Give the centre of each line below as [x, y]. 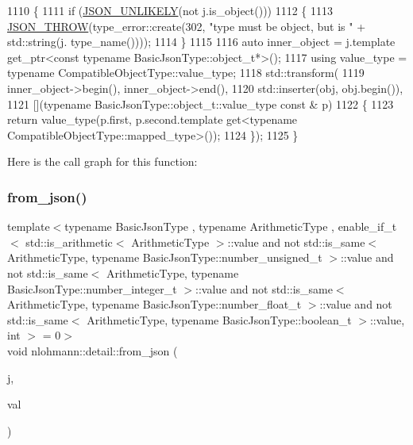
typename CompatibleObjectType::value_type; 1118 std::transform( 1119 [186, 73]
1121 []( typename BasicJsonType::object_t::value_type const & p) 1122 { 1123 [201, 104]
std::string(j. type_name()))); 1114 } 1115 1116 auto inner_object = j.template [201, 42]
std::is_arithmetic [69, 242]
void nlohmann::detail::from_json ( [93, 350]
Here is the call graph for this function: [102, 161]
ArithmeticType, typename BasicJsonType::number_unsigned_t [165, 257]
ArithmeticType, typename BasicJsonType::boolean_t [219, 319]
